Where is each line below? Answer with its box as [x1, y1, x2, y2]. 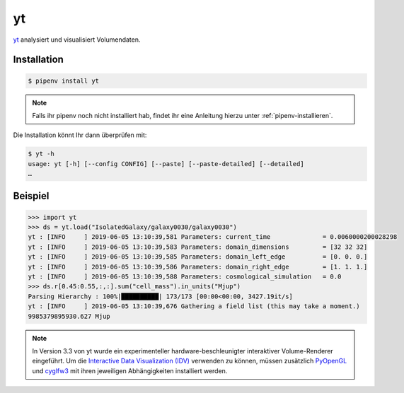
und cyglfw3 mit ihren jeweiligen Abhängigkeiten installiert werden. [32, 366, 228, 375]
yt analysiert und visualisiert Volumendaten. [13, 35, 141, 44]
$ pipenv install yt [28, 76, 99, 85]
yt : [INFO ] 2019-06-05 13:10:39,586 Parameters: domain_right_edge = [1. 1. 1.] [28, 262, 368, 271]
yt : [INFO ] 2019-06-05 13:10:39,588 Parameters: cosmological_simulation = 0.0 [28, 273, 342, 281]
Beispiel [13, 190, 50, 202]
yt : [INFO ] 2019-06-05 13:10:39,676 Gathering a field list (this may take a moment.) [28, 303, 360, 310]
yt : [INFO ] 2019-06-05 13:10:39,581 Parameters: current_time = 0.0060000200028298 [28, 233, 398, 241]
